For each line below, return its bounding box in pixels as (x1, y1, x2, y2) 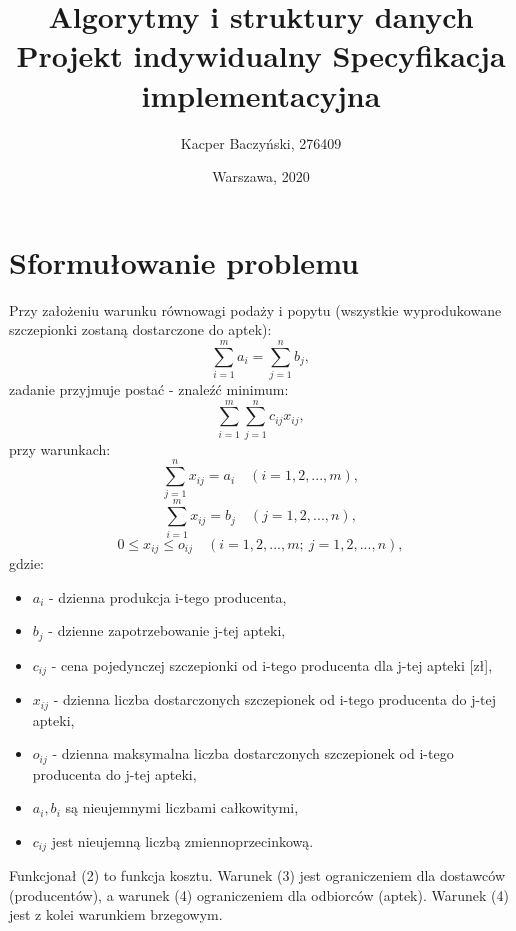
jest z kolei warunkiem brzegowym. (9, 904, 223, 925)
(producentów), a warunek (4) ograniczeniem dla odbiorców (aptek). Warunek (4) (9, 884, 509, 905)
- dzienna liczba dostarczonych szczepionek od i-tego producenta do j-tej (53, 689, 497, 710)
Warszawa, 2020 (212, 166, 310, 187)
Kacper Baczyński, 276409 (180, 132, 342, 153)
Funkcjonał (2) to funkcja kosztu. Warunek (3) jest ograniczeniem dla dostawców (9, 865, 505, 886)
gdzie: (9, 552, 44, 573)
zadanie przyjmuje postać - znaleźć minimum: (9, 378, 289, 399)
